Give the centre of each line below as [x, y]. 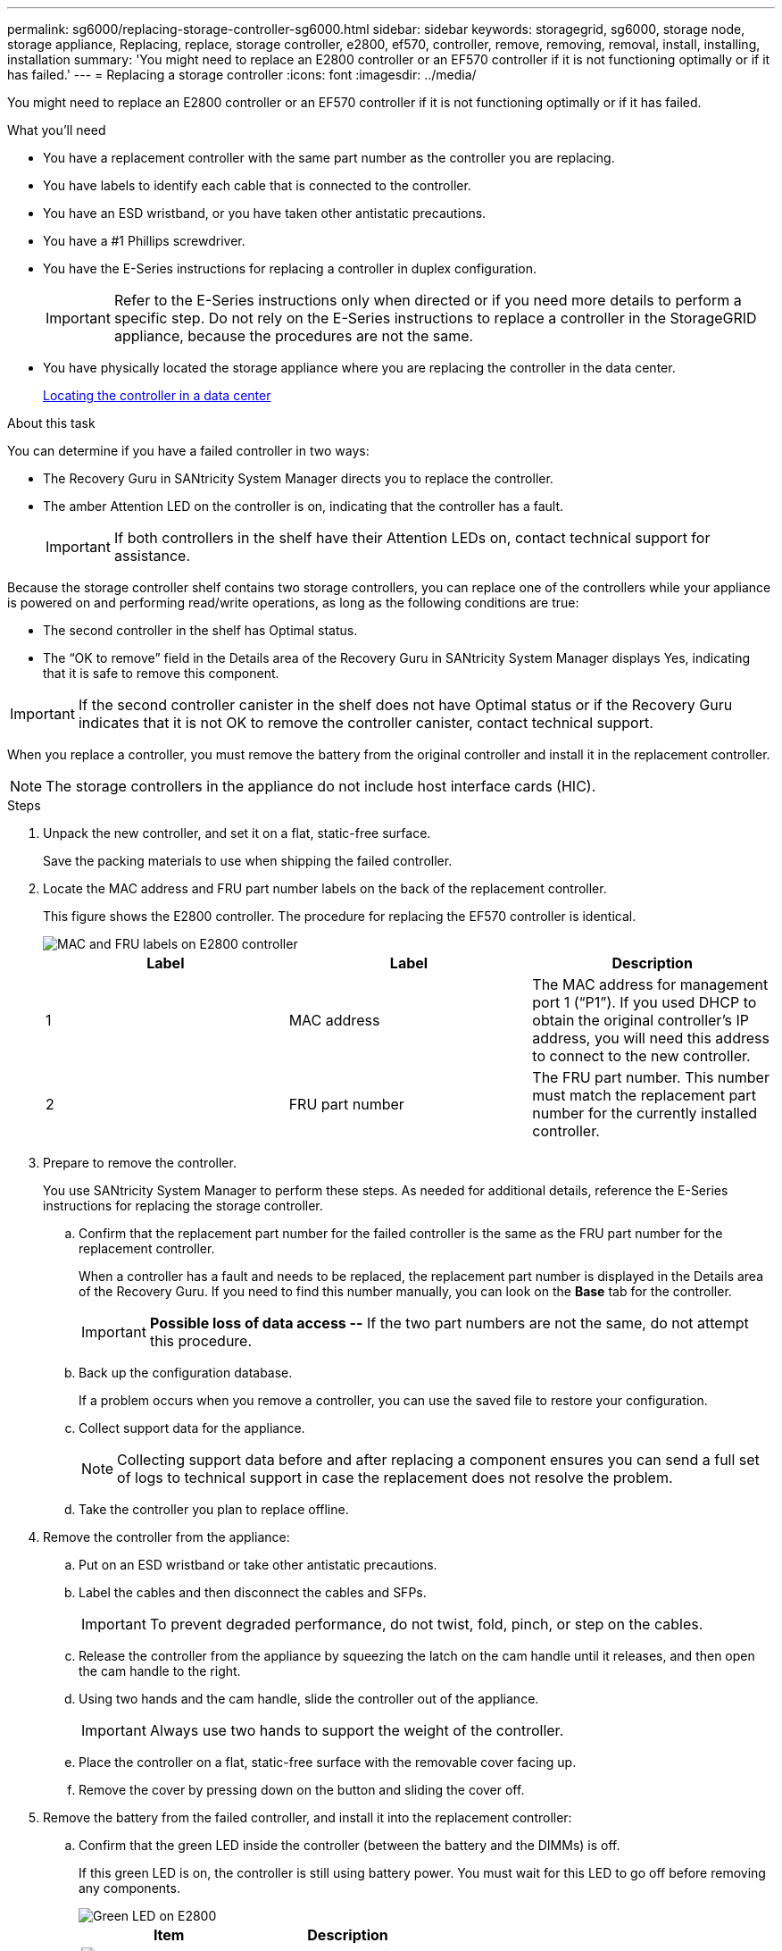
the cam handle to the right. [160, 1671]
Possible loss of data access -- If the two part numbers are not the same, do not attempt [449, 1323]
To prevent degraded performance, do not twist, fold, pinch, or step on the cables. [426, 1624]
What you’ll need [57, 130]
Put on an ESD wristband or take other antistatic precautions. [258, 1565]
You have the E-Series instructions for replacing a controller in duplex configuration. [290, 268]
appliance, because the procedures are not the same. [294, 336]
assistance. [152, 556]
